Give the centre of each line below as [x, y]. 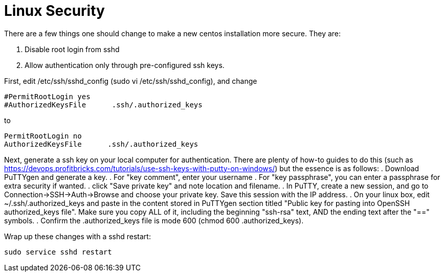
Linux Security [54, 11]
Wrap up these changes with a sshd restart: [77, 236]
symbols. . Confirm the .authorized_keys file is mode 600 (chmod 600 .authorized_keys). [154, 220]
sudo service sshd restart [58, 252]
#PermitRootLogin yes [47, 96]
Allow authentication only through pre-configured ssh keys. [125, 65]
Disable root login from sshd [72, 49]
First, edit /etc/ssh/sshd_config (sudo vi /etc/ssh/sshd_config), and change [131, 81]
